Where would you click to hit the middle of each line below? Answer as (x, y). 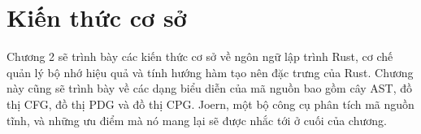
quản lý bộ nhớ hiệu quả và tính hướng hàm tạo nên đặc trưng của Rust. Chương (210, 72)
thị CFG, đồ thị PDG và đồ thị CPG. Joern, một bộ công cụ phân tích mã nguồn (210, 104)
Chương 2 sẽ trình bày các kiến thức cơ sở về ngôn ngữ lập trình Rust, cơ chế (200, 56)
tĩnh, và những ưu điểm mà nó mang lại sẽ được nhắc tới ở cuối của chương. (197, 120)
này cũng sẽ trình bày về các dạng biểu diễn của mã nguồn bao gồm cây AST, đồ (210, 88)
